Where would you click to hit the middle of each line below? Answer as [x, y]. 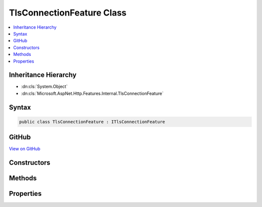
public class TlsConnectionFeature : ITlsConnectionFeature [92, 122]
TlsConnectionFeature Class [68, 13]
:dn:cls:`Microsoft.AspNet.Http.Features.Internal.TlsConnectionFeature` [92, 93]
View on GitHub [25, 149]
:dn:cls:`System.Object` [44, 86]
